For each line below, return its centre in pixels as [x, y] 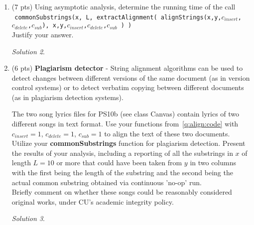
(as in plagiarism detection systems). [67, 97]
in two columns [213, 163]
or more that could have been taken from [119, 163]
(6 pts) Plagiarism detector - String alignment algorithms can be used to [127, 68]
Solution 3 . [28, 218]
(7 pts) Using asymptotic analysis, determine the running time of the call [124, 6]
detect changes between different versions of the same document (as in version [131, 77]
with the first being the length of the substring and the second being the [122, 172]
